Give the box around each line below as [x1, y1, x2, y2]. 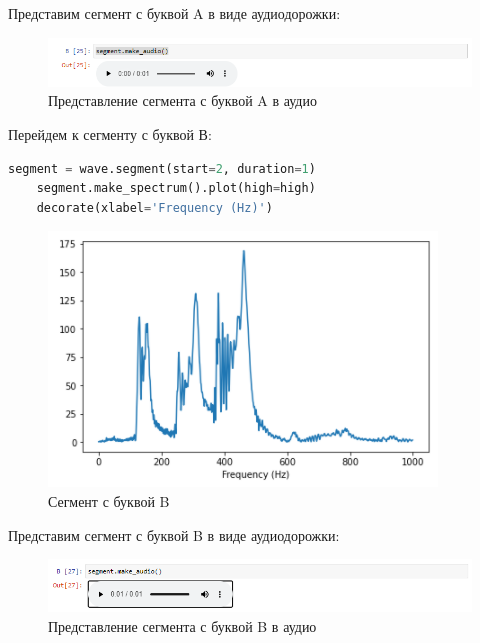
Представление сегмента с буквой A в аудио [48, 90, 317, 111]
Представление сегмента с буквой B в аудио [48, 615, 317, 636]
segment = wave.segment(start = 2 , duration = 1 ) [8, 161, 316, 176]
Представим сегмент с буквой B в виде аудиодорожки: [8, 524, 340, 545]
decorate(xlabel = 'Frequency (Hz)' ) [36, 200, 273, 215]
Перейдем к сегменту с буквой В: [8, 123, 212, 144]
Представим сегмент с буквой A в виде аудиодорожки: [8, 3, 341, 23]
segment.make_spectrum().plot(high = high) [36, 181, 316, 196]
